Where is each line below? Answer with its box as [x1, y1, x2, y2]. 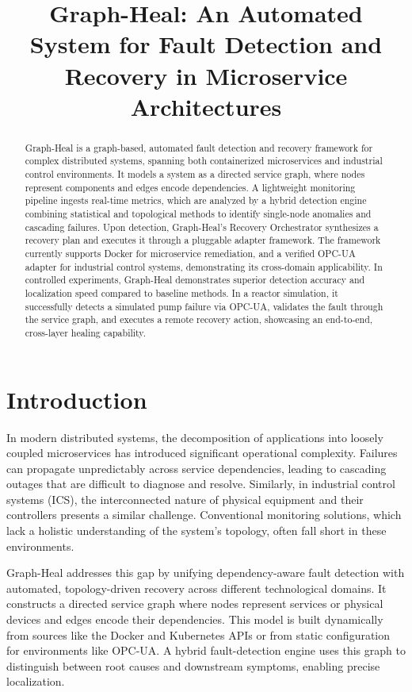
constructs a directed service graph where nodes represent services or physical [6, 595, 383, 612]
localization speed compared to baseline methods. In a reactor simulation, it [25, 286, 338, 299]
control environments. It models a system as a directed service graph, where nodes [25, 167, 365, 181]
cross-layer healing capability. [25, 325, 146, 339]
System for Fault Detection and [29, 28, 383, 60]
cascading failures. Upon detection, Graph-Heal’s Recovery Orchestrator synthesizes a [25, 220, 379, 233]
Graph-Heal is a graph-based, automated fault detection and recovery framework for [25, 140, 373, 154]
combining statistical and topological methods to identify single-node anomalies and [25, 207, 372, 221]
